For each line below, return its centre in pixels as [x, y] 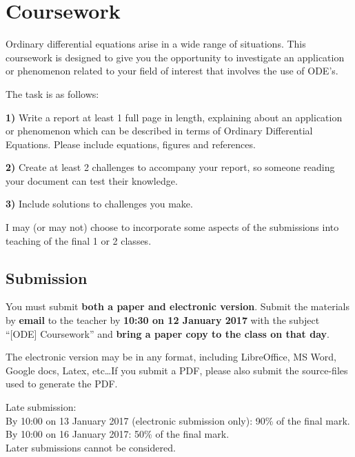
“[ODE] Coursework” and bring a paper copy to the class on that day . [168, 333]
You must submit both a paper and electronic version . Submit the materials [177, 306]
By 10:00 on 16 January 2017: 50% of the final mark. [118, 434]
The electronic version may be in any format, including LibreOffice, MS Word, [171, 357]
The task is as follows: [52, 93]
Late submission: [41, 407]
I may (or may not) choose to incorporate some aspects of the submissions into [172, 227]
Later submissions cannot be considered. [91, 447]
